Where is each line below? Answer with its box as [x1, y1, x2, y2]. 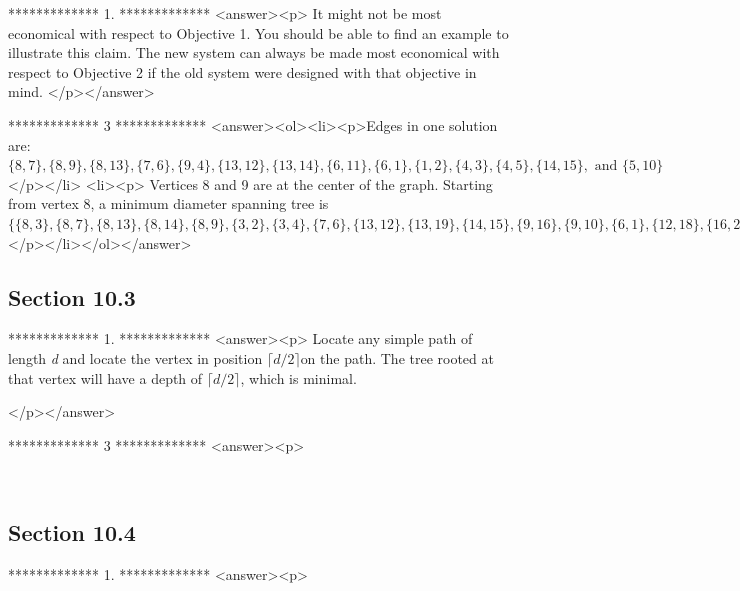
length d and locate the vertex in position [8, 347, 263, 368]
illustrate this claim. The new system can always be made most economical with [8, 42, 500, 63]
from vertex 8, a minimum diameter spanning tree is [8, 193, 329, 214]
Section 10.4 [8, 517, 136, 548]
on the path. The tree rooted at [300, 347, 494, 368]
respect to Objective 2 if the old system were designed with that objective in [8, 61, 477, 82]
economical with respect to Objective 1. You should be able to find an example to [8, 22, 509, 43]
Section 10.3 [8, 281, 136, 312]
